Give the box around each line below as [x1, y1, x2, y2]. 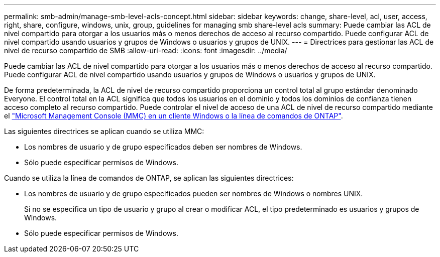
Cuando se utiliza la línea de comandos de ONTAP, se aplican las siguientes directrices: [4, 174, 294, 182]
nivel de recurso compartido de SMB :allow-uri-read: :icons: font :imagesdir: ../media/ [4, 46, 287, 55]
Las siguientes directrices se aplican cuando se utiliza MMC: [4, 127, 204, 136]
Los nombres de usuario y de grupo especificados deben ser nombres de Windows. [24, 143, 302, 151]
